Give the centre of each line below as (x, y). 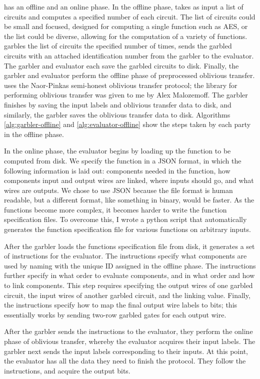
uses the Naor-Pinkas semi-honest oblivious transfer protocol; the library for (121, 85)
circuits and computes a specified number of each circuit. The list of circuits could (130, 16)
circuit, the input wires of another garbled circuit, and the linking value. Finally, (127, 295)
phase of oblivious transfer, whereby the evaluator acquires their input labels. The (130, 341)
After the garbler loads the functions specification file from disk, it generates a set (129, 246)
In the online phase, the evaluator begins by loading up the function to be (117, 151)
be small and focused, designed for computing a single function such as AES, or (126, 26)
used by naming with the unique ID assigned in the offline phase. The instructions (130, 265)
